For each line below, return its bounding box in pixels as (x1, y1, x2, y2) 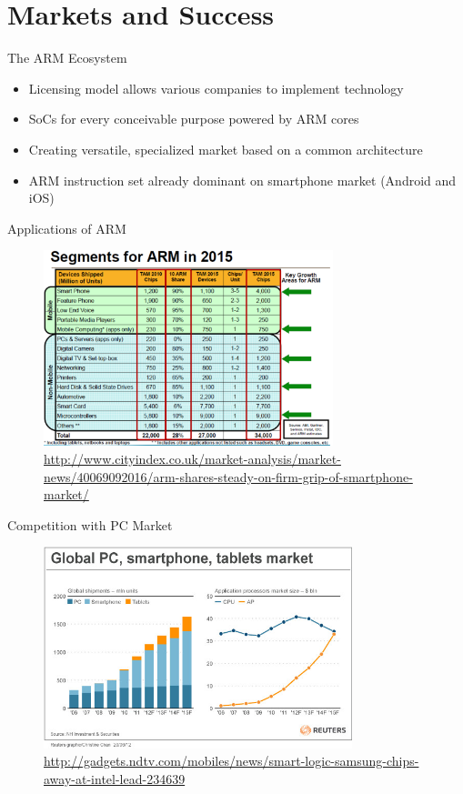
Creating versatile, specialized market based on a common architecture (28, 139, 423, 158)
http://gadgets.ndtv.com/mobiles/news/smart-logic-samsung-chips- (44, 751, 419, 770)
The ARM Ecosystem (7, 48, 127, 67)
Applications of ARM (7, 218, 126, 237)
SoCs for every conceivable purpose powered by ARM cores (28, 109, 359, 128)
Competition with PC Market (7, 515, 173, 534)
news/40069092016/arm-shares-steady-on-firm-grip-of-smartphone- (44, 467, 413, 486)
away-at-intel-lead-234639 (44, 769, 186, 789)
